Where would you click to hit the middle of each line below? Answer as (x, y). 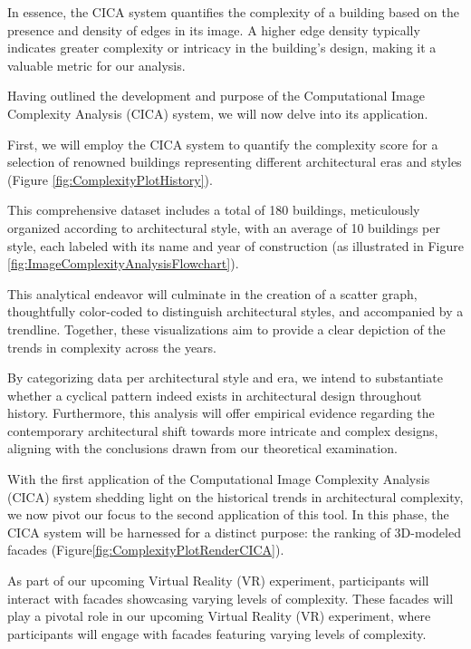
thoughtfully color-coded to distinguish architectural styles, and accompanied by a (235, 311)
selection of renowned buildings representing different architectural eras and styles (235, 162)
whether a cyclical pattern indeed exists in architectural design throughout (215, 395)
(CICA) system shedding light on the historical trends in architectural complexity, (235, 496)
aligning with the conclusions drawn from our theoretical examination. (202, 448)
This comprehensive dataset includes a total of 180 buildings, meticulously (214, 210)
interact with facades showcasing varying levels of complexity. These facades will (231, 598)
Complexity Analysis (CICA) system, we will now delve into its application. (218, 113)
